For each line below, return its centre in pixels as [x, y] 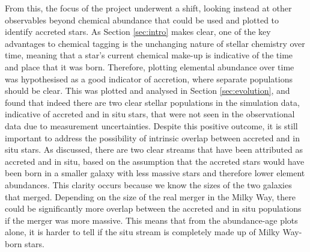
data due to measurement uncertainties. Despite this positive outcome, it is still [151, 125]
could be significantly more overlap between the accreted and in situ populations [153, 208]
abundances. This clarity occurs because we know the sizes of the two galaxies [148, 184]
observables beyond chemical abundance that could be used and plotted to [142, 20]
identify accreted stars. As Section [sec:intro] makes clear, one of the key [138, 32]
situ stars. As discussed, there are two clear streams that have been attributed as [154, 149]
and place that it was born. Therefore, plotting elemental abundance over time [150, 66]
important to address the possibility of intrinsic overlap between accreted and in [152, 137]
